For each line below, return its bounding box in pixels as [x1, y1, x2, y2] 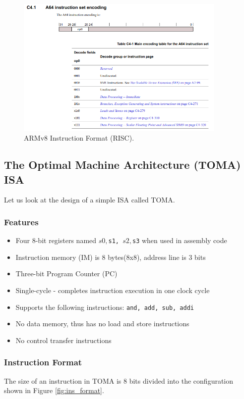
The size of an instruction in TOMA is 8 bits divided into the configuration [4, 375, 234, 386]
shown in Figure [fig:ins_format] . [4, 385, 104, 396]
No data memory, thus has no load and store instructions [15, 318, 189, 329]
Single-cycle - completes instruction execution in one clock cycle [15, 285, 210, 295]
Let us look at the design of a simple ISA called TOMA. [4, 195, 175, 205]
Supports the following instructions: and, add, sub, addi [15, 301, 194, 312]
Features [4, 215, 39, 228]
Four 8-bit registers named [15, 235, 97, 246]
